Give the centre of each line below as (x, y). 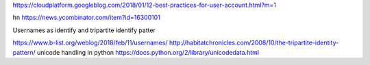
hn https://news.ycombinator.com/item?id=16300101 (86, 18)
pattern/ (24, 52)
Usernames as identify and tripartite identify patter (84, 30)
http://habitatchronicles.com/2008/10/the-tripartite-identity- (254, 43)
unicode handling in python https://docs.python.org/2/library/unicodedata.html (148, 52)
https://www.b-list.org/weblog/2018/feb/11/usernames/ (90, 43)
